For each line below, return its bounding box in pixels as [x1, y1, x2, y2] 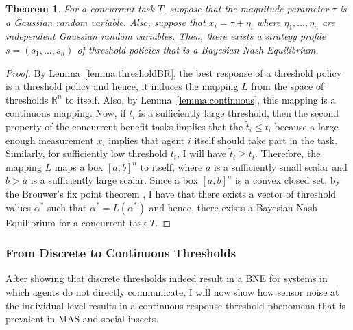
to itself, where [140, 159, 203, 174]
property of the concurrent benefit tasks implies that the [5, 119, 243, 133]
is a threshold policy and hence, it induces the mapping [5, 79, 239, 93]
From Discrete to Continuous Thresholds [5, 244, 236, 261]
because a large [274, 119, 339, 133]
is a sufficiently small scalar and [214, 159, 348, 174]
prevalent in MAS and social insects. [5, 311, 159, 326]
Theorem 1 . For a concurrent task [5, 1, 155, 15]
